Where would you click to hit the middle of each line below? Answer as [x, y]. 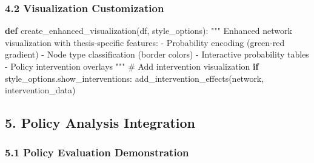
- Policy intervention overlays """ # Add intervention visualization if [132, 66]
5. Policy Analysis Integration [100, 123]
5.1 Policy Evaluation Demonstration [97, 152]
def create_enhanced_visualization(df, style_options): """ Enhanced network [149, 31]
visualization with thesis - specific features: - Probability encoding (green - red [145, 42]
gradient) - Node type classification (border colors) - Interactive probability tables [157, 54]
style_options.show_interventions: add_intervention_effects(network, [135, 78]
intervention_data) [40, 90]
